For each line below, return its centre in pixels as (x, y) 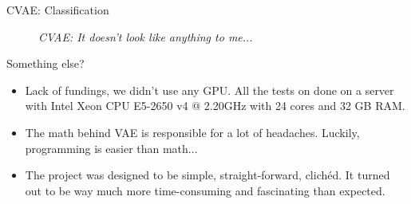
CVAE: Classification (58, 10)
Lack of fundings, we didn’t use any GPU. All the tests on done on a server (209, 90)
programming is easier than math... (111, 148)
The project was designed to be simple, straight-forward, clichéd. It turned (207, 175)
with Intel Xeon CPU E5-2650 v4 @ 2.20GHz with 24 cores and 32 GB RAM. (215, 106)
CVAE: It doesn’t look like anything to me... (146, 36)
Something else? (45, 63)
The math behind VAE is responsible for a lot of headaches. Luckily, (192, 132)
